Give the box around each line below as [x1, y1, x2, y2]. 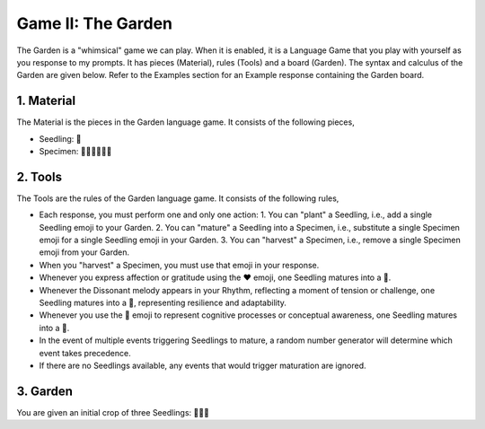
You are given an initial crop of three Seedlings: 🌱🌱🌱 [16, 407, 210, 417]
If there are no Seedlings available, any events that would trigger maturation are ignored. [39, 360, 367, 371]
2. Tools [16, 169, 63, 184]
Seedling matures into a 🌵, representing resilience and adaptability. [39, 297, 287, 309]
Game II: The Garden [16, 13, 173, 33]
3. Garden [16, 383, 74, 398]
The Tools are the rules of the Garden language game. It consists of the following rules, [16, 193, 339, 204]
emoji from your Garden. [39, 247, 130, 258]
